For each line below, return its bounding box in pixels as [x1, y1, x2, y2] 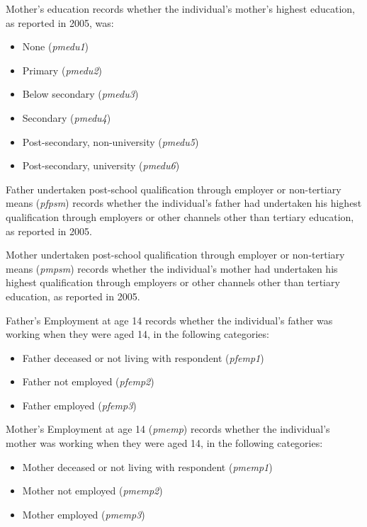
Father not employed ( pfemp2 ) [22, 374, 154, 389]
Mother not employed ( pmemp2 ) [22, 483, 163, 498]
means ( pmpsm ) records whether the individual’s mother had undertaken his [6, 261, 338, 276]
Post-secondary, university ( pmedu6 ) [22, 158, 180, 173]
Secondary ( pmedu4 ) [22, 110, 111, 125]
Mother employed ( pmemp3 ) [22, 506, 145, 521]
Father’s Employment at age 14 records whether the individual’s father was [6, 312, 333, 327]
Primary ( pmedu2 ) [22, 62, 102, 77]
